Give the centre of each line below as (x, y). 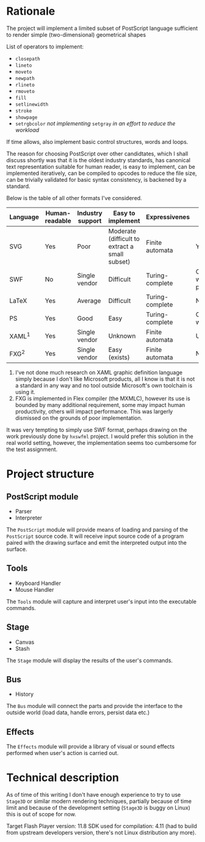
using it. (25, 392)
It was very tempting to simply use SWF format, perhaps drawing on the (97, 430)
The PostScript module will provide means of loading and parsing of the (97, 529)
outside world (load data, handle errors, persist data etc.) (78, 713)
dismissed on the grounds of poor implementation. (79, 418)
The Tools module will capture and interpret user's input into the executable (102, 602)
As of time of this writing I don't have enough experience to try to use (94, 795)
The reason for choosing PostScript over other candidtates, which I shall (97, 154)
